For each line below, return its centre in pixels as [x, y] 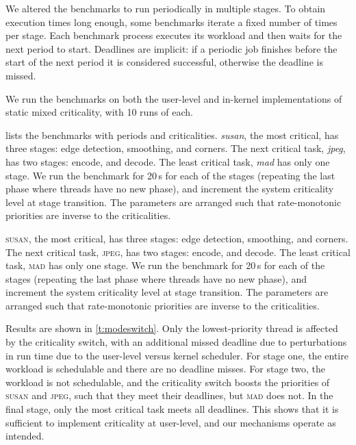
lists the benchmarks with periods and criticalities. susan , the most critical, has [172, 135]
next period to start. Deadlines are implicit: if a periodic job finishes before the [171, 48]
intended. [25, 436]
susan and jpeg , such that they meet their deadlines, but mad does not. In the [169, 395]
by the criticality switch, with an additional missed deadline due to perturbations [176, 342]
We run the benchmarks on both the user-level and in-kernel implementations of [174, 98]
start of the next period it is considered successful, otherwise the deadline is [164, 62]
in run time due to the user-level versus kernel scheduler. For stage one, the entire [177, 355]
